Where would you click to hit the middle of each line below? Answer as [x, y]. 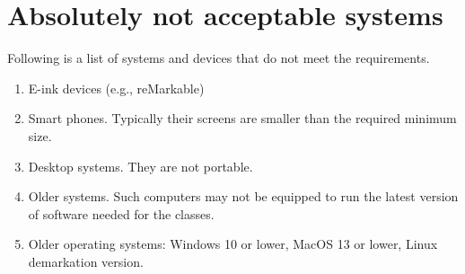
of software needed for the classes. [121, 213]
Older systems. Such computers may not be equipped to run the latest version [243, 196]
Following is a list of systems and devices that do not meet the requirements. [219, 58]
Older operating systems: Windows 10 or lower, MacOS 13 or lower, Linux [233, 244]
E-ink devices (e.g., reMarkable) [116, 88]
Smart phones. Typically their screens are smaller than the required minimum [242, 118]
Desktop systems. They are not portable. [140, 166]
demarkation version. [86, 261]
